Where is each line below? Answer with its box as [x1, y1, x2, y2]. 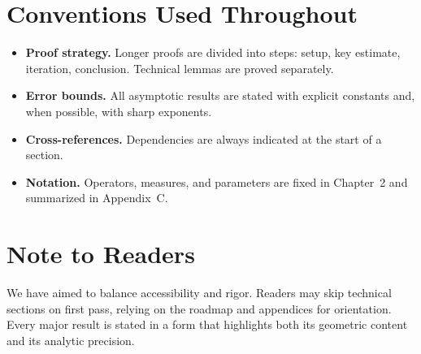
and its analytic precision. [7, 331, 135, 348]
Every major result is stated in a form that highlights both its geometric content [7, 316, 408, 333]
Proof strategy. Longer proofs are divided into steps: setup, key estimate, [25, 44, 401, 61]
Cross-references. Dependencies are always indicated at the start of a [25, 130, 382, 147]
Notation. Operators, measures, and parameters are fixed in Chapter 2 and [25, 173, 408, 190]
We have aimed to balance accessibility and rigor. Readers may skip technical [7, 284, 392, 300]
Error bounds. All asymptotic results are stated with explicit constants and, [25, 87, 415, 104]
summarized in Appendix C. [25, 189, 168, 206]
